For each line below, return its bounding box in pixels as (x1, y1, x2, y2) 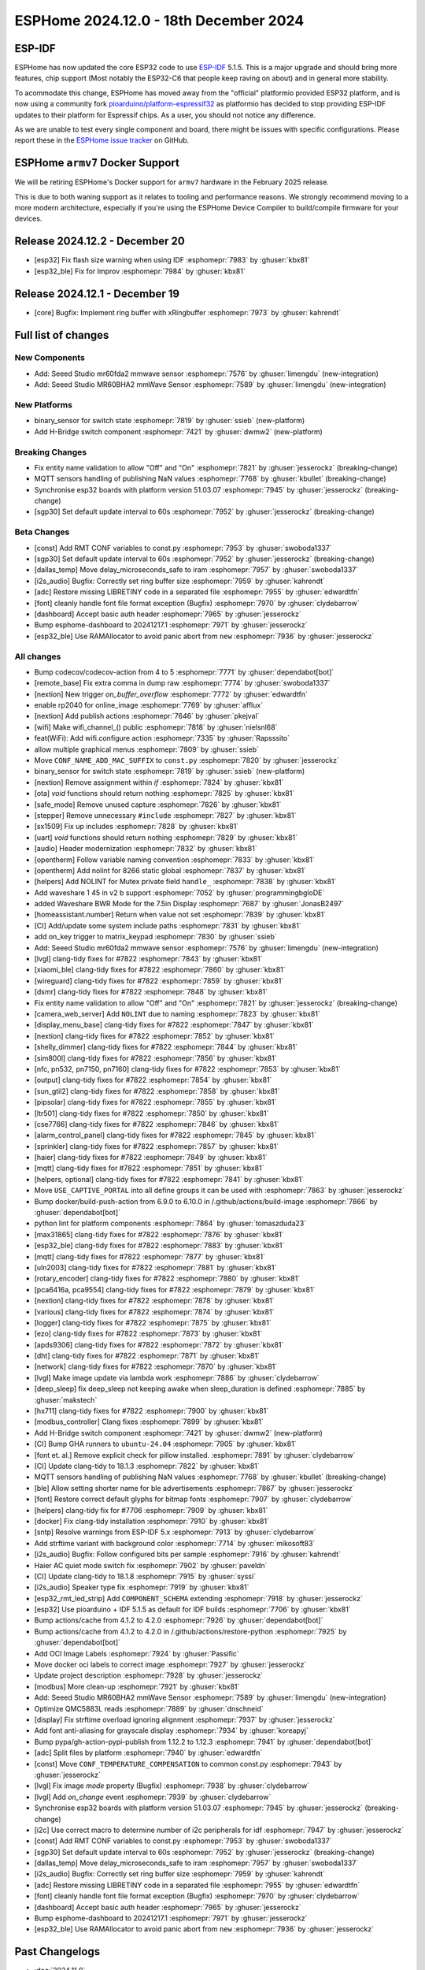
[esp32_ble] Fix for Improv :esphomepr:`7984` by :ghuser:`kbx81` (34, 266, 246, 276)
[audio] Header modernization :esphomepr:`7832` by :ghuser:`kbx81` (34, 844, 257, 853)
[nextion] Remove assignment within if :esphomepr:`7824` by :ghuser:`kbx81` (34, 777, 284, 787)
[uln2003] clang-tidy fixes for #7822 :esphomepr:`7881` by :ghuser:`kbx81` (34, 1262, 277, 1272)
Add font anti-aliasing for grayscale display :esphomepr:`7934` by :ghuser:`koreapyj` (34, 1726, 309, 1735)
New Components (14, 352, 86, 363)
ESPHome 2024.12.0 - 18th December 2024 (14, 12, 305, 29)
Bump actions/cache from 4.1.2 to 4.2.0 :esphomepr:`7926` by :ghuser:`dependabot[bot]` (34, 1615, 323, 1625)
